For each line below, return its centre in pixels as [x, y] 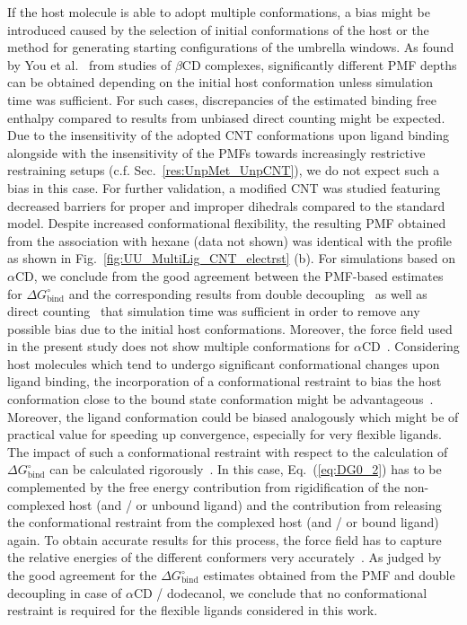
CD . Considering [410, 346]
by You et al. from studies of [89, 64]
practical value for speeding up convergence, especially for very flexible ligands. [225, 434]
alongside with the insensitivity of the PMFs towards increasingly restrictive [216, 152]
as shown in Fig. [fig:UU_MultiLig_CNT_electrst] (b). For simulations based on [231, 258]
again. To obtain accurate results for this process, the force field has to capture [225, 539]
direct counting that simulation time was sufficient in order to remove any [214, 311]
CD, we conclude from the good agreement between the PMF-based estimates [229, 275]
